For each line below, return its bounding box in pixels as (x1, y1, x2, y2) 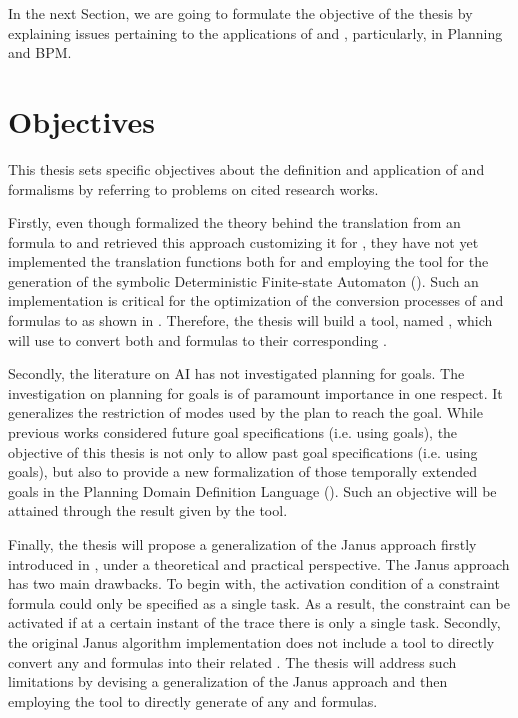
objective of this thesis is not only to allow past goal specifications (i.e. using (8, 441, 478, 462)
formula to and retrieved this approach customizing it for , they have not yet (8, 231, 479, 252)
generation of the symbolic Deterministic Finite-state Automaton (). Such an (8, 270, 479, 291)
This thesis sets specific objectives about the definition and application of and (8, 158, 485, 179)
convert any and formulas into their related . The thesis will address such (8, 651, 457, 672)
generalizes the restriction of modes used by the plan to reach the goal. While (8, 402, 483, 423)
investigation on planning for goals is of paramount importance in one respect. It (8, 382, 503, 403)
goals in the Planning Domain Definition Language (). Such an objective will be (8, 480, 497, 501)
